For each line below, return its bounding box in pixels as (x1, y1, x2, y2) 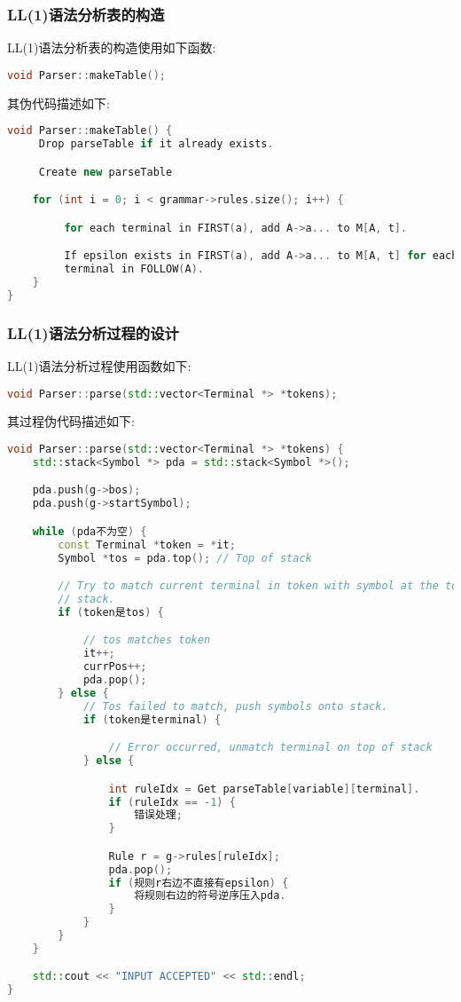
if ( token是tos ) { (58, 605, 164, 619)
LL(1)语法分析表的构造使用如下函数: (7, 38, 216, 57)
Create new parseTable (38, 165, 173, 178)
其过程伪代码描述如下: (7, 412, 135, 430)
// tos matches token (82, 634, 211, 647)
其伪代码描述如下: (7, 93, 110, 112)
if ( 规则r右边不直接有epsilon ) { (108, 876, 289, 889)
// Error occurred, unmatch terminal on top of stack (108, 741, 433, 754)
